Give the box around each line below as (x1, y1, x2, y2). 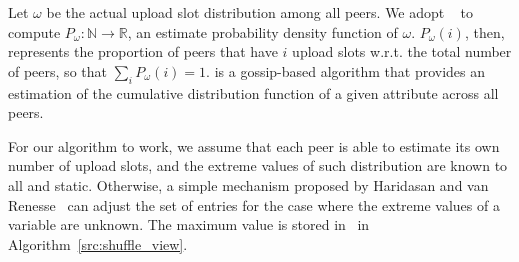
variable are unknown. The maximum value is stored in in (8, 214, 370, 235)
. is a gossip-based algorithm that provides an (206, 60, 486, 81)
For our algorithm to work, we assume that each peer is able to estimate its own (8, 135, 500, 156)
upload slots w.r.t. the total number (292, 41, 512, 62)
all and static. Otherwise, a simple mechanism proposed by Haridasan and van (8, 174, 489, 195)
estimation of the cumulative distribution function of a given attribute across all (8, 82, 499, 103)
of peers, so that (8, 60, 107, 81)
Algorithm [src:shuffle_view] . (8, 233, 188, 254)
